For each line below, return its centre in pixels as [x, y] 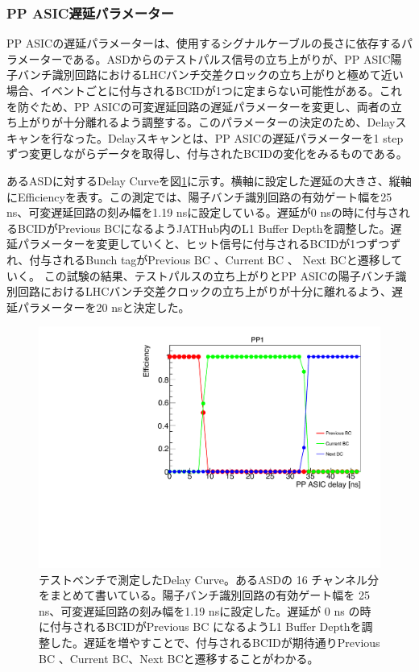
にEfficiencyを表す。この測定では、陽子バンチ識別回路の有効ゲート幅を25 [199, 196]
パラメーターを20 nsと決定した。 [104, 307]
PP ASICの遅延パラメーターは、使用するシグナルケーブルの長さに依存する [204, 43]
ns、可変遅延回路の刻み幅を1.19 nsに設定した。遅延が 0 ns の [199, 610]
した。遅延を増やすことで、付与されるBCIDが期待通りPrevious [215, 642]
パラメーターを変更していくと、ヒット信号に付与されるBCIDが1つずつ [203, 244]
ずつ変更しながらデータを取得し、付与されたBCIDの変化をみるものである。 [207, 153]
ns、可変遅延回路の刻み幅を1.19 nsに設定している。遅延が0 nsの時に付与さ [203, 212]
